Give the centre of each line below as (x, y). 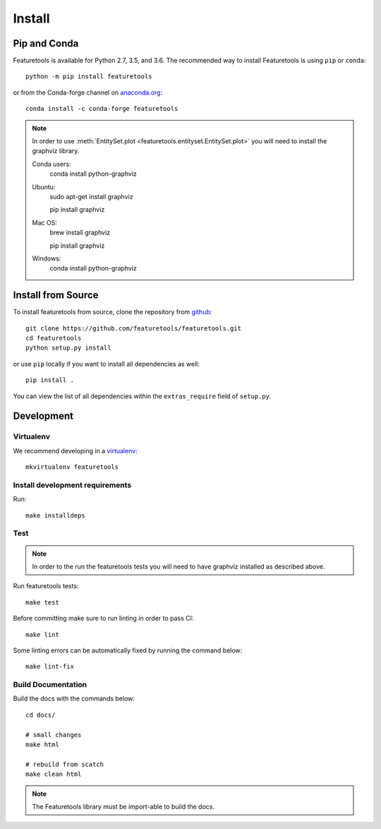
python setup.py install (68, 348)
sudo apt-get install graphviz (91, 196)
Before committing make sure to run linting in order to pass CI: (103, 619)
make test (42, 602)
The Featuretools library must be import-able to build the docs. (123, 806)
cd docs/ (41, 715)
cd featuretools (54, 338)
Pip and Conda (46, 43)
